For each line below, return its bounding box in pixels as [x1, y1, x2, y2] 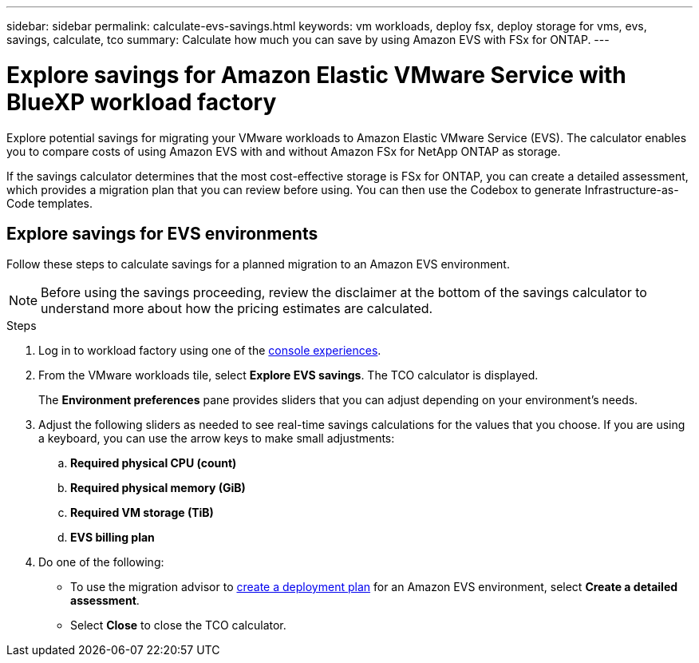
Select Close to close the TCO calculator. [70, 618, 286, 633]
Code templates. [6, 196, 93, 210]
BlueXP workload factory [6, 88, 277, 116]
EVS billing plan [70, 530, 155, 545]
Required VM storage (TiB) [70, 506, 214, 520]
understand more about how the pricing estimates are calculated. [41, 300, 433, 317]
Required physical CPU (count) [70, 456, 237, 470]
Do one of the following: [38, 555, 164, 570]
